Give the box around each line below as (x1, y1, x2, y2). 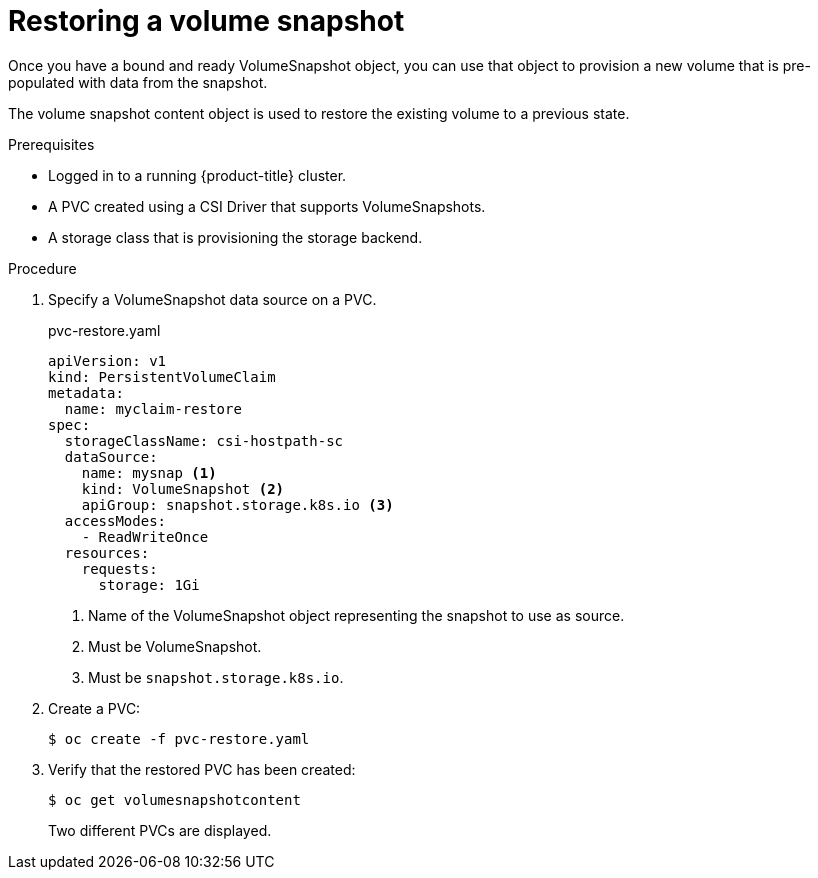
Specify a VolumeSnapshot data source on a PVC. (48, 290, 377, 308)
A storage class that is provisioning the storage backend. (48, 228, 423, 246)
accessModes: (64, 512, 167, 529)
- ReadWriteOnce (81, 528, 209, 545)
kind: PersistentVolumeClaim (48, 368, 276, 385)
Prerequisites (8, 135, 95, 153)
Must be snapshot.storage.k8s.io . (88, 668, 344, 686)
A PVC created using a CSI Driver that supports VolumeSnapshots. (48, 197, 486, 215)
